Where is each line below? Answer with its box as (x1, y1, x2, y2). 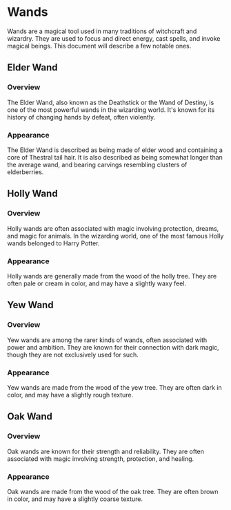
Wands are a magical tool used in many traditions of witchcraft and (7, 27, 197, 35)
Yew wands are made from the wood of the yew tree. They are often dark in (7, 383, 222, 391)
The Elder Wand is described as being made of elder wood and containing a (7, 146, 223, 154)
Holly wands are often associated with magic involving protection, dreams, (7, 224, 219, 232)
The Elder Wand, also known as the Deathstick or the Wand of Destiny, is (7, 98, 214, 106)
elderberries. (7, 167, 44, 176)
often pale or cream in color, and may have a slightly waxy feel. (7, 279, 187, 287)
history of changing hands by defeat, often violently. (7, 113, 156, 121)
